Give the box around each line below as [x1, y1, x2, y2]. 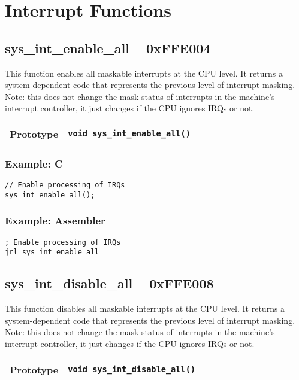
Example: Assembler [5, 213, 105, 228]
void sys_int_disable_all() [68, 364, 196, 375]
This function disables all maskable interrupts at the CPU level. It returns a [5, 302, 285, 315]
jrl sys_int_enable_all [5, 248, 99, 257]
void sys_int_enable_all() [68, 129, 191, 139]
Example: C [5, 156, 63, 171]
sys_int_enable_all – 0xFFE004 [5, 38, 211, 57]
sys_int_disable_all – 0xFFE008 [5, 274, 214, 293]
